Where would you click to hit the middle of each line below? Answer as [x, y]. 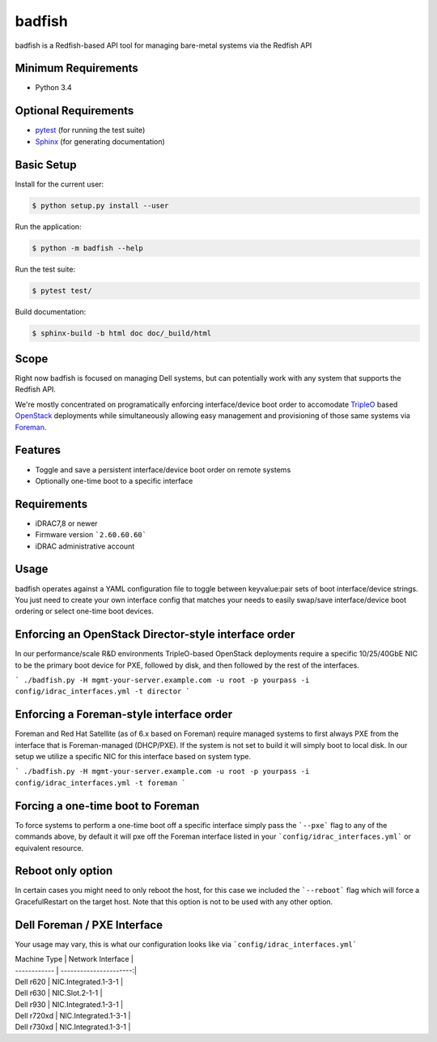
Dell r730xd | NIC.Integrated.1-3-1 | [73, 1027]
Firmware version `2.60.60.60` [91, 535]
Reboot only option [64, 871]
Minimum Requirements [77, 68]
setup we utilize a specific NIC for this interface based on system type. [133, 757]
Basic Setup [46, 165]
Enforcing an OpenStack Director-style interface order [155, 635]
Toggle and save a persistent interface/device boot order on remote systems [163, 469]
